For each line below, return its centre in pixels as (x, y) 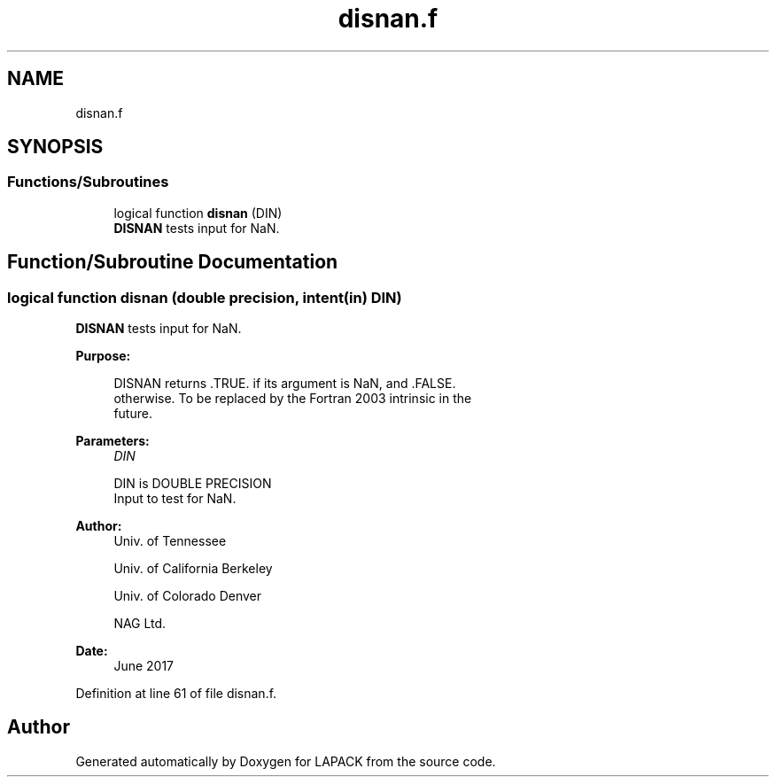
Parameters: (113, 441)
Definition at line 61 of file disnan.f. (176, 694)
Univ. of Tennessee (170, 541)
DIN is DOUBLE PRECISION (193, 484)
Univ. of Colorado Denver (188, 596)
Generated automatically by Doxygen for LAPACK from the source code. (286, 761)
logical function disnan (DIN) (198, 213)
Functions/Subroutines (88, 182)
